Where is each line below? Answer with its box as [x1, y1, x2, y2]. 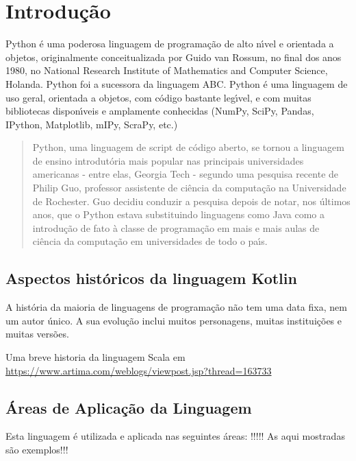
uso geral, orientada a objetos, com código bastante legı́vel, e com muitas [5, 90, 311, 104]
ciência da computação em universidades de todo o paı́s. [32, 234, 268, 248]
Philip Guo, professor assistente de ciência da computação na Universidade [32, 180, 346, 195]
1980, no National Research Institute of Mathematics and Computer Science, [5, 63, 328, 78]
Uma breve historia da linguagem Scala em [5, 350, 186, 364]
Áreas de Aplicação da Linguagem [5, 397, 252, 418]
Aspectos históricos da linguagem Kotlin [5, 268, 297, 289]
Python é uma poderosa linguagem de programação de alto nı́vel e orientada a [5, 36, 334, 51]
